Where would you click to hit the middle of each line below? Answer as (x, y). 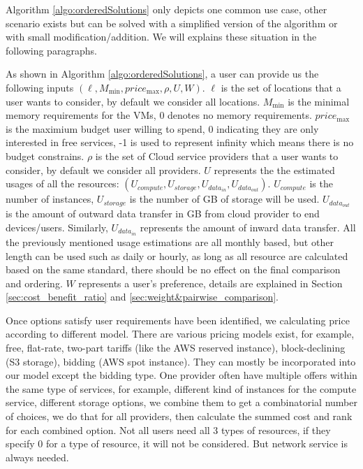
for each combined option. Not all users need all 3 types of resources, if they (168, 430)
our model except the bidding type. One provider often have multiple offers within (181, 375)
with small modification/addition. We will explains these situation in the (161, 37)
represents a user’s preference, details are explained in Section (210, 283)
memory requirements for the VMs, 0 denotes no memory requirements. (159, 115)
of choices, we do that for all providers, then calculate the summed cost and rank (179, 416)
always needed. (37, 457)
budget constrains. (45, 156)
